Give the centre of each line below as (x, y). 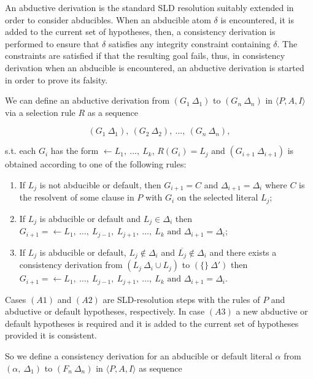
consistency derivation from (71, 265)
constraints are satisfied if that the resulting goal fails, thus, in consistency (145, 56)
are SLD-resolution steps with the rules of (181, 299)
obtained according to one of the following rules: (96, 164)
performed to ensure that (52, 43)
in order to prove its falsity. (56, 79)
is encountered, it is (257, 19)
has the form (75, 151)
